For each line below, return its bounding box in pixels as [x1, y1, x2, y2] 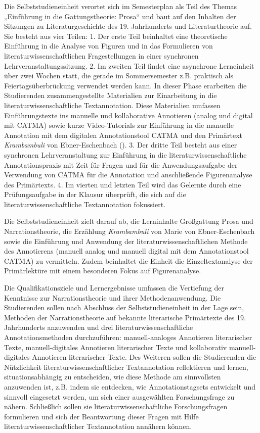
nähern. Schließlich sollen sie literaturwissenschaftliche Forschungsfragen [4, 401, 228, 412]
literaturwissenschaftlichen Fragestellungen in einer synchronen [4, 50, 199, 61]
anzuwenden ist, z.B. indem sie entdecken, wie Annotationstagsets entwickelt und [4, 381, 256, 392]
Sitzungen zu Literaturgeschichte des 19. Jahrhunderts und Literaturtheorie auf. [4, 21, 252, 31]
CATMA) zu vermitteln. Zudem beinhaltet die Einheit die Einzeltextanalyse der [4, 255, 253, 266]
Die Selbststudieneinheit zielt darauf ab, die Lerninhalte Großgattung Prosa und [4, 216, 253, 226]
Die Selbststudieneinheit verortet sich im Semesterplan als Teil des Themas [4, 1, 237, 11]
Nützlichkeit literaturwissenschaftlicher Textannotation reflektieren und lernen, [4, 361, 248, 372]
